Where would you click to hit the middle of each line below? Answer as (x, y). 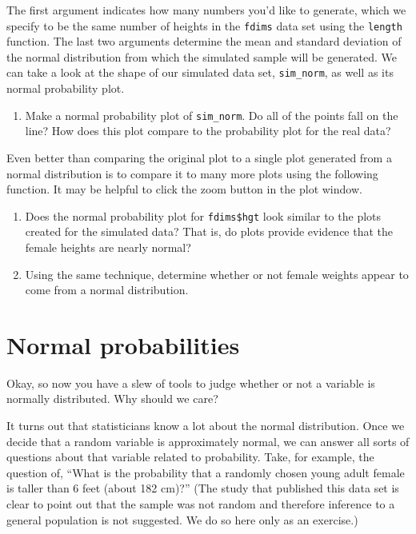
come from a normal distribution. (107, 290)
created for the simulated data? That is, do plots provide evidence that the (209, 231)
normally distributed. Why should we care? (112, 399)
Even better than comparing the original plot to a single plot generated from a (199, 157)
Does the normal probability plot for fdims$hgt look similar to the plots (203, 215)
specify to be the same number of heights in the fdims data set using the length (204, 25)
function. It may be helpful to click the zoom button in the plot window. (184, 189)
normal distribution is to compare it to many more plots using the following (192, 173)
